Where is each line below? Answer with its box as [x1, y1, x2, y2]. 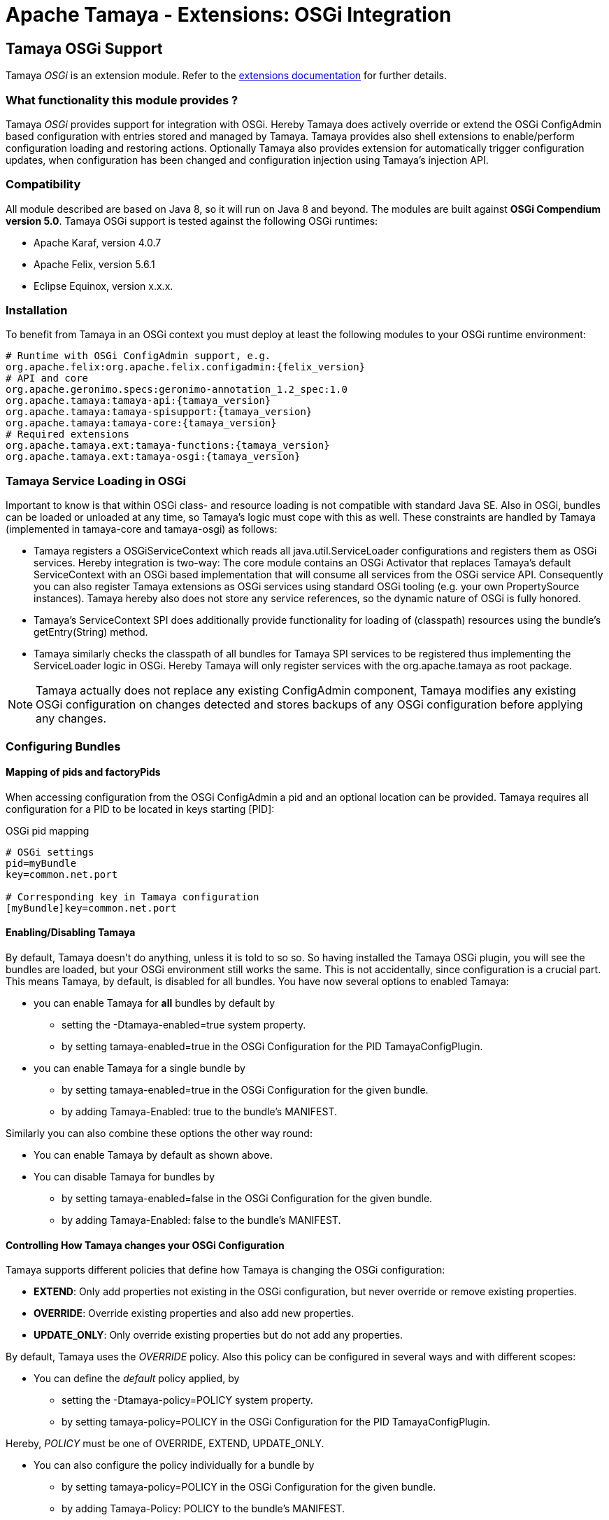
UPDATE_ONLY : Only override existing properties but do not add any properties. [34, 1329, 403, 1341]
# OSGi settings [6, 846, 94, 858]
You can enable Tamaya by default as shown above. [34, 1148, 273, 1161]
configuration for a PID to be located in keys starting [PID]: [6, 802, 275, 815]
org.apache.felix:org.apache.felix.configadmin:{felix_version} [6, 361, 366, 373]
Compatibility [6, 177, 81, 192]
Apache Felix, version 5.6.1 [34, 258, 155, 270]
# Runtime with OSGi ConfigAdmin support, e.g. [6, 350, 271, 362]
